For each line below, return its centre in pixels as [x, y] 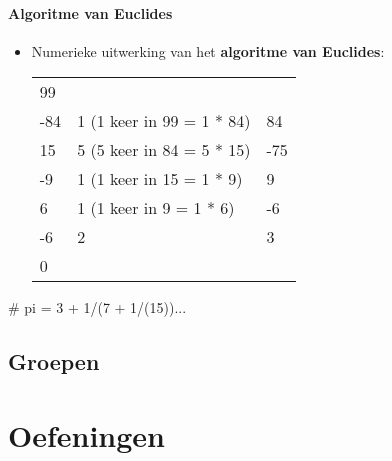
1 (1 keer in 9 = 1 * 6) [156, 208]
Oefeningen [86, 434]
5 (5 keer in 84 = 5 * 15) [164, 150]
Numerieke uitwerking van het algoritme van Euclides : [208, 50]
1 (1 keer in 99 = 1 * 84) [164, 121]
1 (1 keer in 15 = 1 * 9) [160, 179]
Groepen [54, 361]
